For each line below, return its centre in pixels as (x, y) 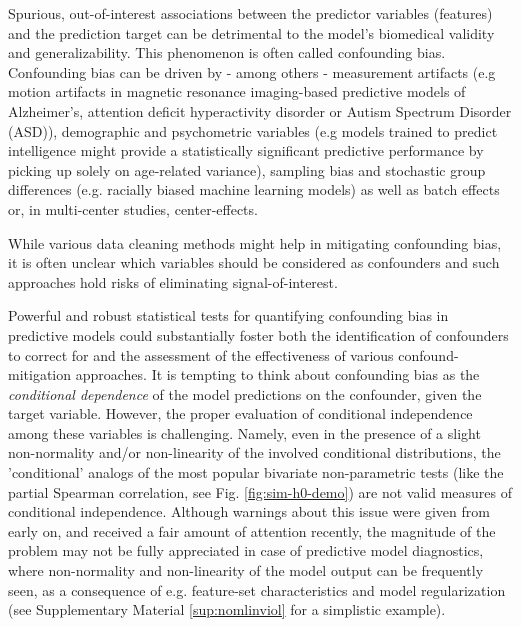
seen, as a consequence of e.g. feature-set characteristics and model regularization (257, 589)
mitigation (40, 374)
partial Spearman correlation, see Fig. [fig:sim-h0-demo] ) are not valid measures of (260, 491)
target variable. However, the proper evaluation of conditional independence (240, 413)
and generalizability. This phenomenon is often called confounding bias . (227, 52)
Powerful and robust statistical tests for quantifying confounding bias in (228, 315)
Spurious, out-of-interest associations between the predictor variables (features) (250, 13)
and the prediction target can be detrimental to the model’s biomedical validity (251, 32)
